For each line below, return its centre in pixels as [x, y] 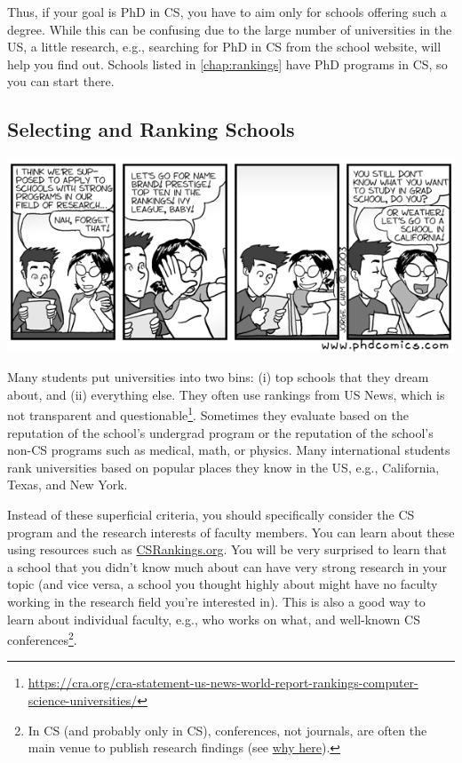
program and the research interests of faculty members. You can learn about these [231, 532]
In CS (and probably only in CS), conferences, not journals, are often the [227, 730]
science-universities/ [83, 699]
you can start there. [61, 81]
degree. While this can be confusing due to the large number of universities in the [230, 29]
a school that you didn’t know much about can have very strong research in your [227, 566]
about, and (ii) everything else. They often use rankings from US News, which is [226, 394]
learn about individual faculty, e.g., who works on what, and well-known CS [214, 619]
